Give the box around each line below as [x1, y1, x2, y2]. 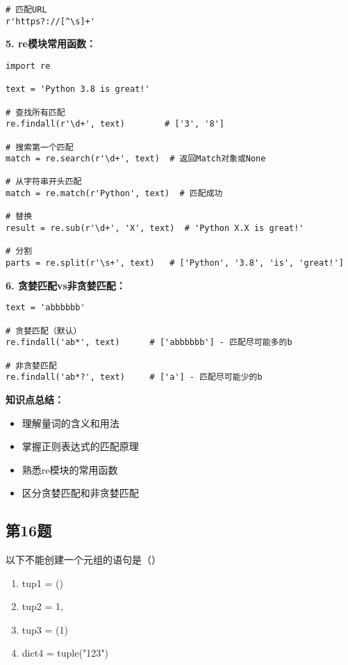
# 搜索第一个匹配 [6, 142, 74, 152]
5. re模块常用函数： [6, 36, 96, 51]
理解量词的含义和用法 [22, 415, 119, 430]
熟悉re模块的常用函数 [22, 462, 118, 476]
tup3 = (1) [22, 622, 68, 636]
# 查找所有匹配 [6, 107, 65, 118]
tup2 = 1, [22, 599, 63, 614]
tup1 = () [22, 575, 63, 590]
